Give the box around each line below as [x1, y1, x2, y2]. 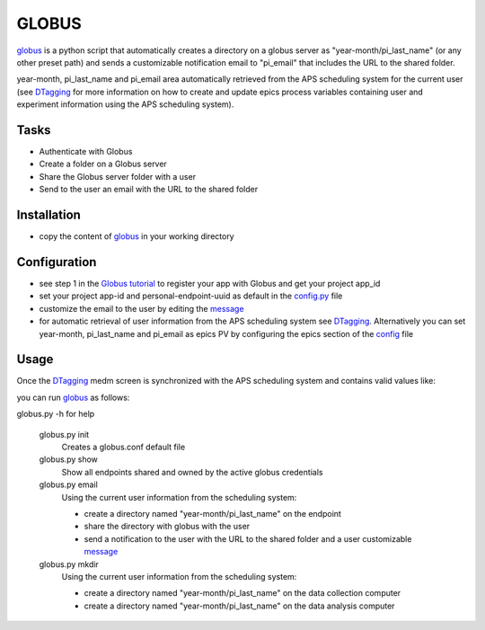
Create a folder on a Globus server [39, 158, 168, 170]
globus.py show [39, 454, 99, 465]
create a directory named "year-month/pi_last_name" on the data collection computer [84, 588, 401, 599]
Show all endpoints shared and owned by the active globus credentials [61, 466, 323, 477]
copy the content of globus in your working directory [39, 231, 234, 242]
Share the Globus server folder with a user [39, 171, 197, 182]
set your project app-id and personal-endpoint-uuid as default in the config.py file [39, 290, 343, 301]
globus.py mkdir [39, 558, 99, 570]
